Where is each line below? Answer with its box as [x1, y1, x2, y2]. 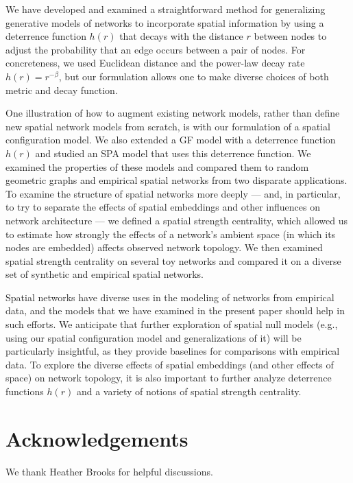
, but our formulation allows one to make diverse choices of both [58, 69, 329, 83]
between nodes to [254, 29, 327, 43]
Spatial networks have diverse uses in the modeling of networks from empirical [5, 290, 334, 304]
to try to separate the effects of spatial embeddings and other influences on [5, 200, 320, 214]
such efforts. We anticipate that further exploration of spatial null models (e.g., [5, 317, 338, 331]
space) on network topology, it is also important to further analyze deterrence [5, 370, 332, 385]
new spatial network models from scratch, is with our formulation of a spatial [5, 119, 330, 133]
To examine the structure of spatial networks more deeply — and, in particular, [5, 186, 341, 200]
